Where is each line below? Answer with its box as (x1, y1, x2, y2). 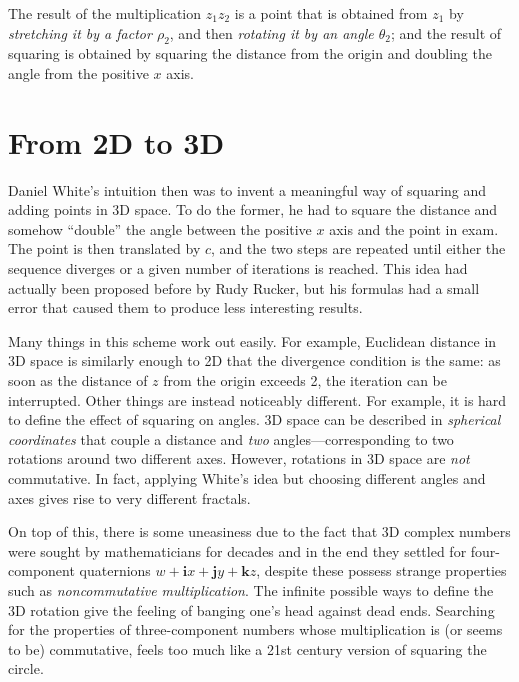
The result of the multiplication (8, 3, 202, 23)
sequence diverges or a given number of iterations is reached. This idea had (8, 258, 468, 279)
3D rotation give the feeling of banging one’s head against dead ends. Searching (8, 599, 495, 620)
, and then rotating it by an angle (169, 22, 374, 43)
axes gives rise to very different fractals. (8, 487, 251, 508)
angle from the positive (8, 62, 149, 83)
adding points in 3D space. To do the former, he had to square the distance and (8, 199, 498, 220)
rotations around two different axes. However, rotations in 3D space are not (8, 448, 470, 469)
